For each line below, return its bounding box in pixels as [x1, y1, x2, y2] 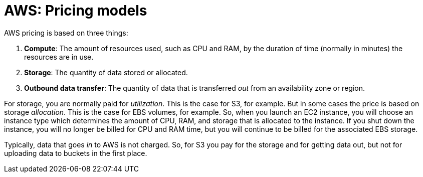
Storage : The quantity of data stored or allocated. [24, 68, 188, 77]
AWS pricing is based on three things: [4, 28, 128, 37]
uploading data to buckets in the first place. [4, 148, 147, 157]
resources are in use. [24, 52, 94, 61]
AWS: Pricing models [4, 2, 147, 19]
